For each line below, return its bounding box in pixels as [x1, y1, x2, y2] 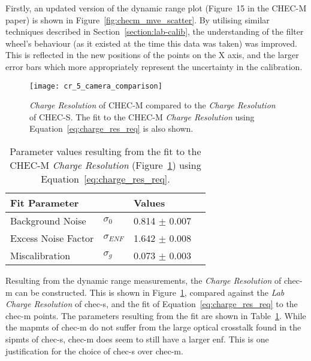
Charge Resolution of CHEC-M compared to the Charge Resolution [29, 99, 276, 111]
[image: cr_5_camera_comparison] [29, 81, 162, 90]
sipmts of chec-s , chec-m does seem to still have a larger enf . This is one [5, 332, 269, 345]
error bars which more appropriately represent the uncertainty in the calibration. [5, 60, 303, 72]
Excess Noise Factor [10, 231, 94, 245]
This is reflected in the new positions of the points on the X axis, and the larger [5, 48, 299, 61]
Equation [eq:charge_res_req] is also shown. [29, 122, 194, 135]
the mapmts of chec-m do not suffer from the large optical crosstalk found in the [5, 321, 301, 333]
